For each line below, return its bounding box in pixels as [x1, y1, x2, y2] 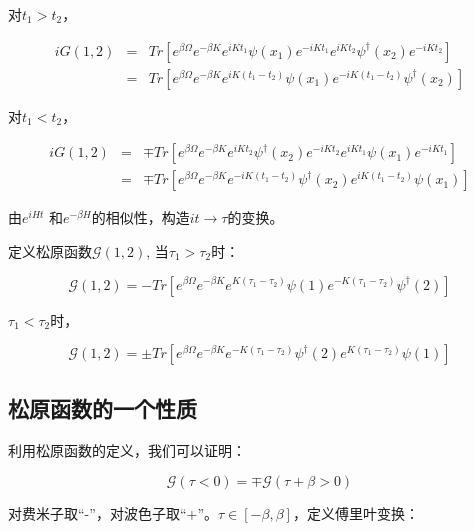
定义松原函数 [8, 240, 92, 261]
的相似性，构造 [91, 207, 190, 228]
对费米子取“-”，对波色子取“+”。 [8, 502, 218, 523]
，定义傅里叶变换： [292, 502, 419, 523]
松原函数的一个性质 [8, 393, 197, 424]
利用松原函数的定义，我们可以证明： [8, 440, 246, 461]
